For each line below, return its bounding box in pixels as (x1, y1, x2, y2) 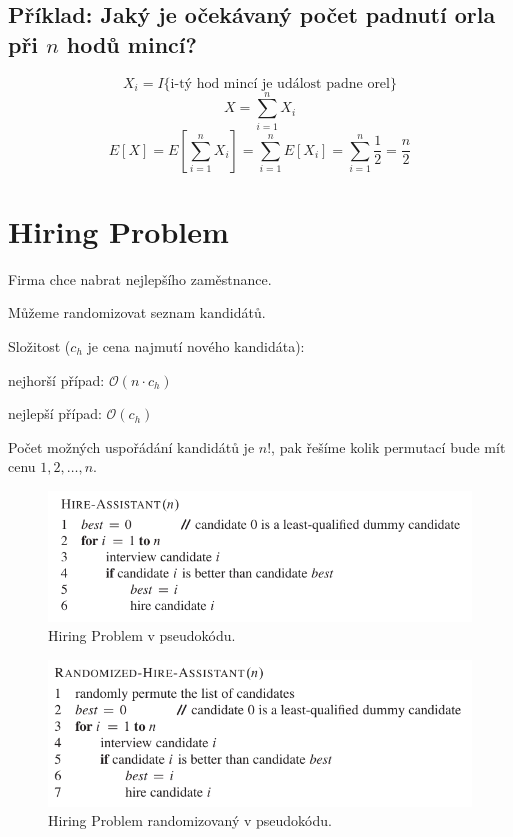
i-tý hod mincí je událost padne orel (170, 76, 390, 91)
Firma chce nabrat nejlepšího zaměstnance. (8, 268, 272, 289)
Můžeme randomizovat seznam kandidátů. (8, 302, 266, 323)
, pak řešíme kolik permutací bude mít (271, 436, 506, 457)
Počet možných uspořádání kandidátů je (8, 436, 255, 457)
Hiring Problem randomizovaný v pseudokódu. (48, 810, 332, 831)
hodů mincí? (66, 28, 197, 59)
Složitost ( (8, 336, 71, 357)
